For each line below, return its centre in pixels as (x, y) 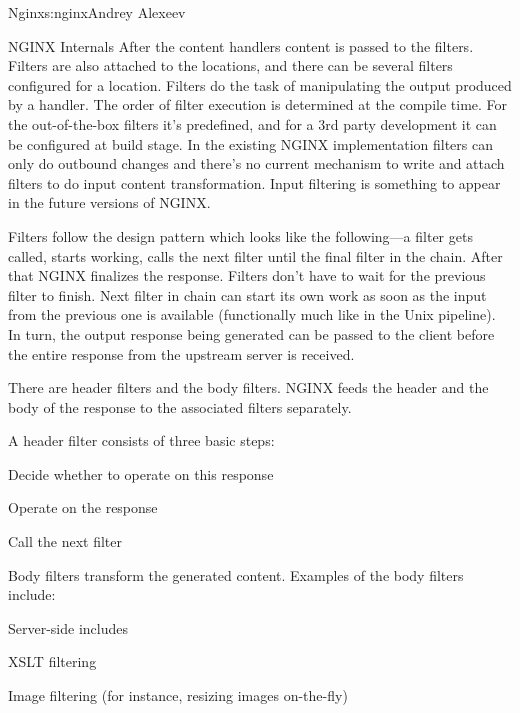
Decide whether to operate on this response (141, 473)
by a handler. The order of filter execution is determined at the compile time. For (258, 104)
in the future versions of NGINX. (109, 202)
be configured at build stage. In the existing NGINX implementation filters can (250, 143)
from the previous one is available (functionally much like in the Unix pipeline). (252, 314)
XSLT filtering (52, 661)
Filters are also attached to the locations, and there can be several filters (230, 65)
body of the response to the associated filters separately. (180, 406)
